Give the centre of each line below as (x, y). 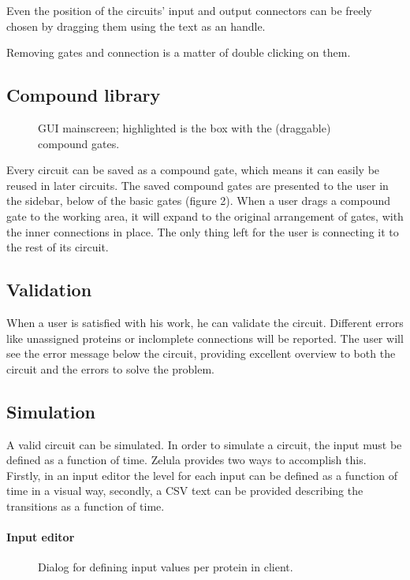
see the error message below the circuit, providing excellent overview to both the (201, 353)
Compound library (84, 95)
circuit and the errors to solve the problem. (111, 368)
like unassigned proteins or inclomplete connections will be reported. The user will (205, 338)
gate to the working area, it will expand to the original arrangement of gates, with (205, 216)
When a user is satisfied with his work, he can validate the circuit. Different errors (205, 322)
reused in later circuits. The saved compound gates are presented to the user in (198, 185)
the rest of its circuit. (58, 247)
